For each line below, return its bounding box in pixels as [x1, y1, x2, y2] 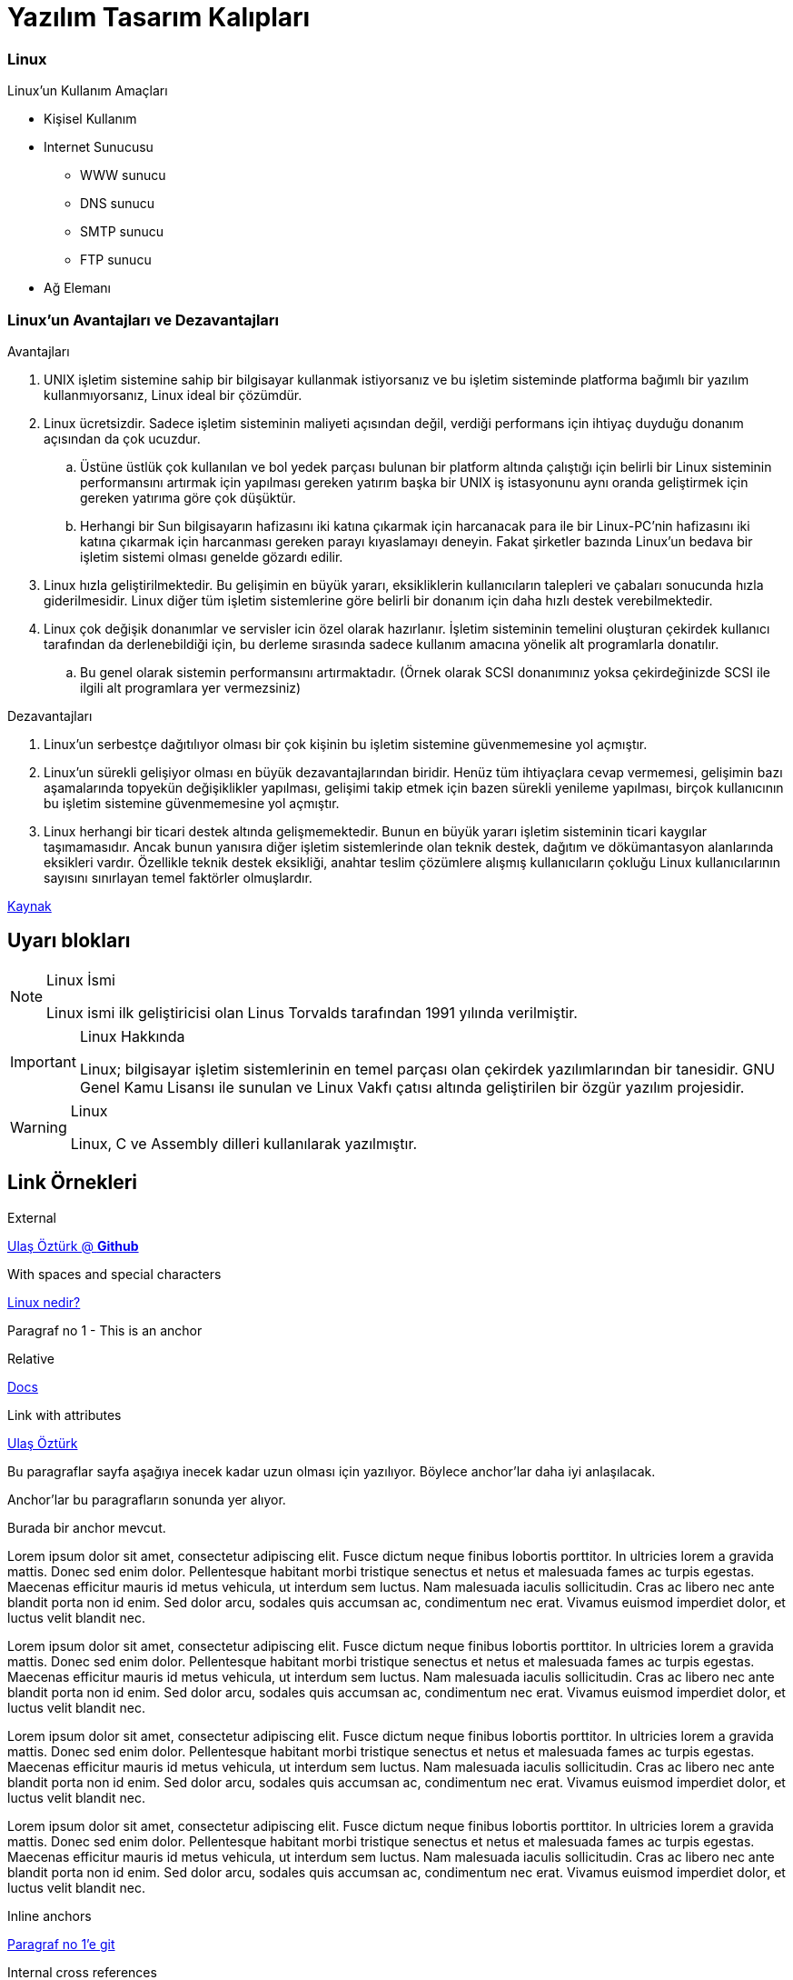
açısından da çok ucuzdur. [44, 430, 201, 446]
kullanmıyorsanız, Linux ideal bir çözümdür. [44, 386, 302, 403]
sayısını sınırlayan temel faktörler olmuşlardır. [44, 869, 312, 885]
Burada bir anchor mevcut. [7, 1519, 166, 1535]
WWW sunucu [80, 167, 166, 184]
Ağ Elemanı [44, 280, 111, 296]
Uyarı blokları [7, 929, 131, 953]
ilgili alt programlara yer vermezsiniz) [80, 679, 302, 695]
